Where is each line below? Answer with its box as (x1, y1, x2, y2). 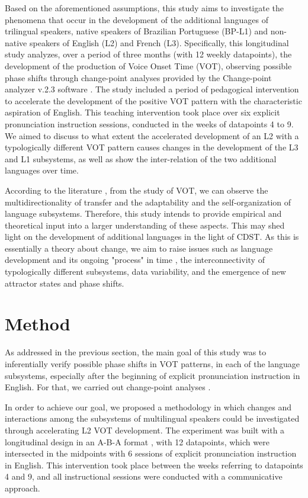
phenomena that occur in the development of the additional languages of (5, 13, 269, 25)
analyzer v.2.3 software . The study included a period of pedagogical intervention (5, 83, 299, 95)
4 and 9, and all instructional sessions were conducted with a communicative (5, 470, 283, 483)
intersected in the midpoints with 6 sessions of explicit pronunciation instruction (5, 447, 297, 460)
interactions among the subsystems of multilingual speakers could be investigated (5, 412, 300, 425)
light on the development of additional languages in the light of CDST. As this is (5, 230, 299, 243)
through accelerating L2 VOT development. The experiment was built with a (5, 423, 285, 436)
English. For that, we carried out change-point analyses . (5, 381, 211, 393)
